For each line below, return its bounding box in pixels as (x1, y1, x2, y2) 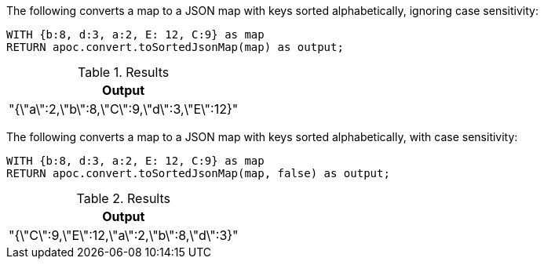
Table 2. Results (76, 191, 170, 206)
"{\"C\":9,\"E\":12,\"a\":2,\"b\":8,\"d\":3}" (9, 227, 239, 243)
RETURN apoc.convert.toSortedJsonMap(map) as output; (6, 41, 344, 53)
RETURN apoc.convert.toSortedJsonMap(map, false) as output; (6, 167, 390, 180)
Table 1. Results (78, 64, 170, 80)
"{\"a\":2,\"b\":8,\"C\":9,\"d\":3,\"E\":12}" (9, 101, 239, 117)
